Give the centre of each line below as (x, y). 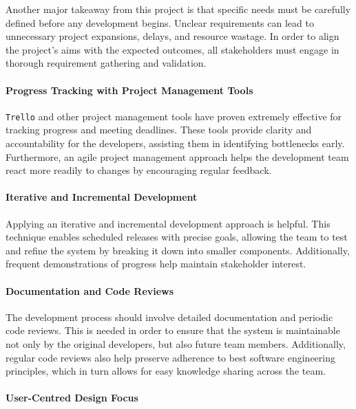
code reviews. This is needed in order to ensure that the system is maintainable (173, 330)
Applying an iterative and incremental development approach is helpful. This (168, 223)
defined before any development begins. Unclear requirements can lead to (160, 22)
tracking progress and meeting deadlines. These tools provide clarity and (159, 130)
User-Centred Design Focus (72, 398)
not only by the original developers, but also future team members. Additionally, (176, 343)
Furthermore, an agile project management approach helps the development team (177, 156)
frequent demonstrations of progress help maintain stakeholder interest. (156, 264)
